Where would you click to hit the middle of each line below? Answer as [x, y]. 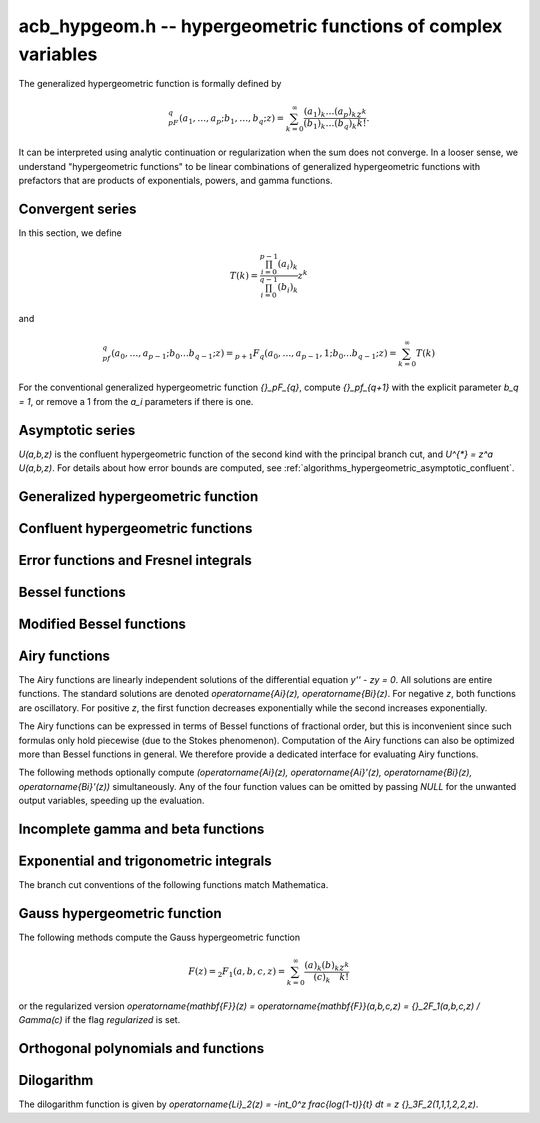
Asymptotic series [77, 430]
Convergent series [77, 208]
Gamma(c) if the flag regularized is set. [99, 1020]
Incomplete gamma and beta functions [141, 828]
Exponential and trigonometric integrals [145, 860]
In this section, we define [70, 232]
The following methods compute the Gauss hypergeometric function [159, 937]
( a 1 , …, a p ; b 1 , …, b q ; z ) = [231, 119]
